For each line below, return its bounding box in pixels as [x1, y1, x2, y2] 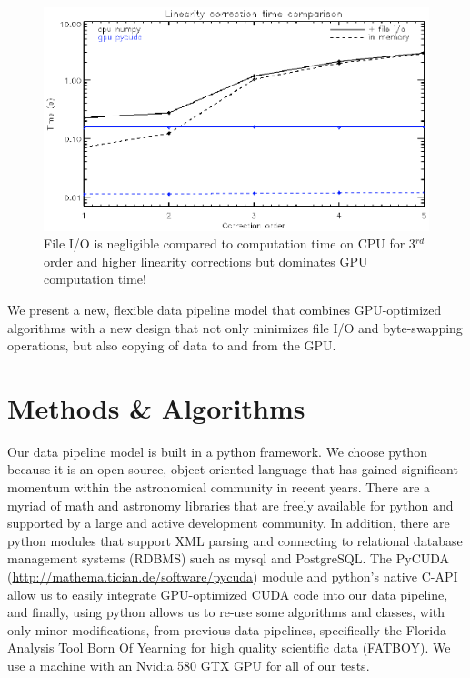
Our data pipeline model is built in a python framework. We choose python [7, 441, 427, 460]
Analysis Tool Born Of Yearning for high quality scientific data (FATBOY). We [7, 638, 451, 657]
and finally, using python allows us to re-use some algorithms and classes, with [7, 602, 445, 622]
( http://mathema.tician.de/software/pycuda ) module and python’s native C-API [7, 567, 458, 586]
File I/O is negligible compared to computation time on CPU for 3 [44, 234, 415, 253]
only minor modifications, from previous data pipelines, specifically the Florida [7, 620, 446, 639]
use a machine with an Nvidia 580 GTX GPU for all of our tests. [7, 656, 370, 674]
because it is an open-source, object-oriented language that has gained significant [7, 460, 458, 479]
